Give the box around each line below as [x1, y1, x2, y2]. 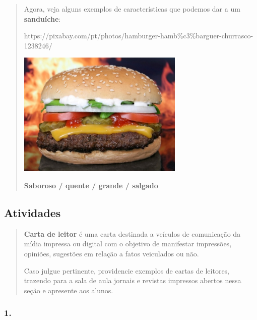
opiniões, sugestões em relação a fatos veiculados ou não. [24, 248, 199, 258]
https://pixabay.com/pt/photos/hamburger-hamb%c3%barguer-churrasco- [24, 30, 253, 41]
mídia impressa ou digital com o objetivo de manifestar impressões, [24, 238, 232, 249]
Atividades [4, 204, 61, 220]
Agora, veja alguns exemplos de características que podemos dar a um [24, 4, 240, 14]
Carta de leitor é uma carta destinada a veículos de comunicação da [24, 228, 241, 239]
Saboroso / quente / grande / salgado [24, 180, 158, 190]
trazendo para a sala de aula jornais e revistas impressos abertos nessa [24, 275, 241, 286]
